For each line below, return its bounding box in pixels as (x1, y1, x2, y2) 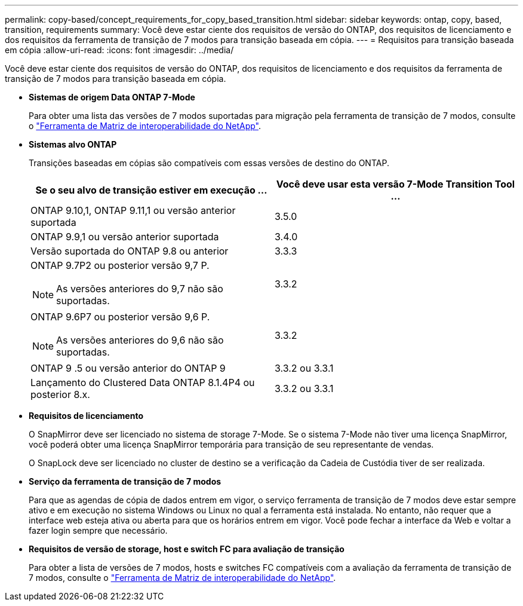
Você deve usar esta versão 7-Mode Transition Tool (276, 178, 515, 190)
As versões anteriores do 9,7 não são (56, 283, 223, 295)
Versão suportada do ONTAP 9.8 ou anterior (30, 245, 229, 257)
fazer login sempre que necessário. (29, 525, 168, 535)
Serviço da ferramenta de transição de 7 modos (29, 476, 221, 486)
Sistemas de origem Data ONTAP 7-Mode (29, 92, 195, 102)
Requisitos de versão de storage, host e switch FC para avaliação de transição (29, 544, 344, 554)
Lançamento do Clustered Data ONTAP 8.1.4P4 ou (30, 377, 255, 388)
